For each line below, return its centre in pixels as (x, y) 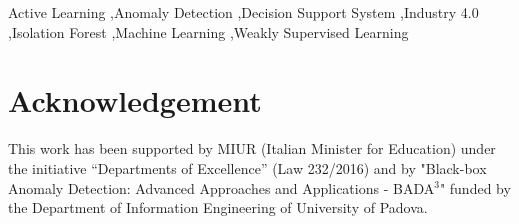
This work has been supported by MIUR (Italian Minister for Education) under (252, 148)
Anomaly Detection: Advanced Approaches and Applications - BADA (221, 187)
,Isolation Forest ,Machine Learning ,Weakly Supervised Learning (208, 31)
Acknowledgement (135, 100)
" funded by (475, 187)
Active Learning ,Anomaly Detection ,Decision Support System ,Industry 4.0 (243, 12)
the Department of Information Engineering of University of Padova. (218, 207)
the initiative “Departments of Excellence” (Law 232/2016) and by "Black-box (247, 167)
